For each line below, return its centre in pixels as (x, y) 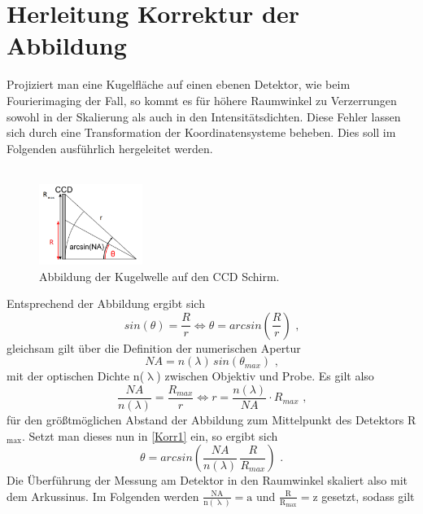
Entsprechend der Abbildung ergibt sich (106, 303)
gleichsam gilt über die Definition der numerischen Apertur (154, 347)
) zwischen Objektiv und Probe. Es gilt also (265, 376)
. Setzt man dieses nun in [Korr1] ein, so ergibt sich (150, 435)
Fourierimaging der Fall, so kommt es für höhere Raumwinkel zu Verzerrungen (202, 100)
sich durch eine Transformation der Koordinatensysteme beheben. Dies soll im (201, 132)
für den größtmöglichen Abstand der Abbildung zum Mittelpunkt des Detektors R (211, 419)
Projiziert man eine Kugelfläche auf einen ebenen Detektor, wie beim (179, 84)
